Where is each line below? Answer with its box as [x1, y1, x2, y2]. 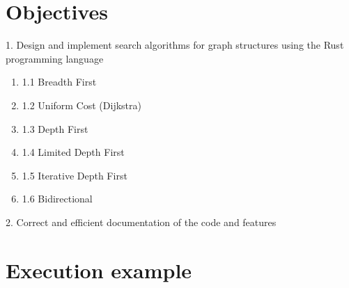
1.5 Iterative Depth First [22, 168, 127, 182]
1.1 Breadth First [22, 74, 97, 89]
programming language [6, 51, 104, 65]
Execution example [6, 255, 192, 284]
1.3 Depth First [22, 121, 88, 136]
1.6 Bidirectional [22, 191, 93, 206]
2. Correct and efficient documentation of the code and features [6, 214, 277, 229]
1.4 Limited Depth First [22, 145, 125, 159]
